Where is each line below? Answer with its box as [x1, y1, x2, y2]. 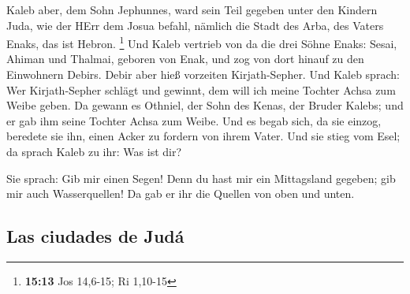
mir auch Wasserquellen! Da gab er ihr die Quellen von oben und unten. [6, 185, 355, 202]
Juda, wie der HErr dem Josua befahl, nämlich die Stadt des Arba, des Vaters [6, 17, 384, 33]
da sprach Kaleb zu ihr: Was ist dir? [6, 143, 182, 159]
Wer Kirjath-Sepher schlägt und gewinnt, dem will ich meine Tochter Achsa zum [6, 81, 396, 98]
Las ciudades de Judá [6, 224, 184, 248]
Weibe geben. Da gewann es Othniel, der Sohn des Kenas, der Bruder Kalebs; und [6, 97, 404, 114]
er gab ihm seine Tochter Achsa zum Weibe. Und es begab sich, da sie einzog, [6, 112, 382, 128]
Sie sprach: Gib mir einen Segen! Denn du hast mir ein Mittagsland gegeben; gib [6, 169, 396, 186]
